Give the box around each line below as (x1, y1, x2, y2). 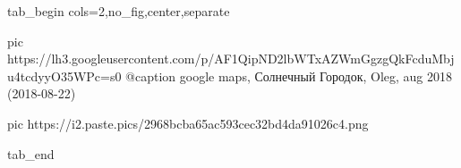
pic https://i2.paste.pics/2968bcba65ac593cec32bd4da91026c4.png (7, 113, 369, 132)
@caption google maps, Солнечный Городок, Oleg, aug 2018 (125, 66, 452, 85)
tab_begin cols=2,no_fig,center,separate (7, 2, 230, 20)
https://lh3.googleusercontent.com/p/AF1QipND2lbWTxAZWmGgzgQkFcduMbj (7, 49, 455, 68)
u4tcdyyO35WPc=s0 (7, 66, 122, 85)
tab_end (7, 144, 55, 163)
